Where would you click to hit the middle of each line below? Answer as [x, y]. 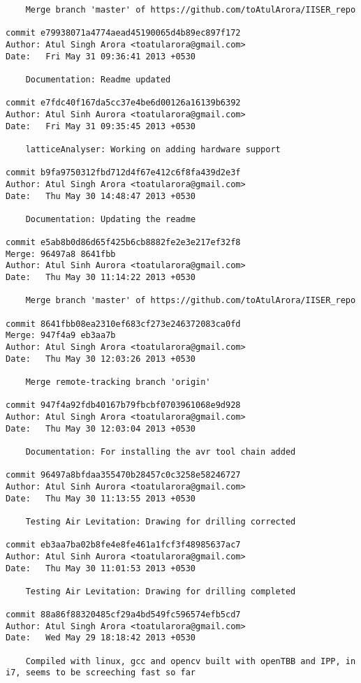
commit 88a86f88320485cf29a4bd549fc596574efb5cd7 [123, 615]
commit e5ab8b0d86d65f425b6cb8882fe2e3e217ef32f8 [123, 243]
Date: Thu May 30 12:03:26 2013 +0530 [101, 359]
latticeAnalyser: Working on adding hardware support [153, 149]
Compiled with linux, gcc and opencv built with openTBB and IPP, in [191, 661]
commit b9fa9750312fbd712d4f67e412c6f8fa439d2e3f [123, 173]
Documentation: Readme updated [98, 79]
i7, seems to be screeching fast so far [101, 673]
